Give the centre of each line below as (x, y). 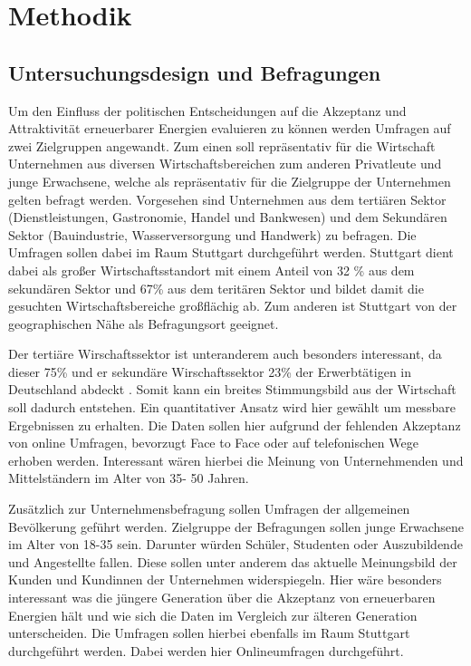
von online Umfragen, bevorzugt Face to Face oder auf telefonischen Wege (213, 443)
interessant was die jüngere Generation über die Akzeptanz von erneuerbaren (222, 598)
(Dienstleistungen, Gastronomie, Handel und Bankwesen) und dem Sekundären (228, 217)
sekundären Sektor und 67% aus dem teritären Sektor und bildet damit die (216, 288)
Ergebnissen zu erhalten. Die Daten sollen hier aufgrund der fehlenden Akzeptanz (235, 425)
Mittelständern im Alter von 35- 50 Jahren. (129, 478)
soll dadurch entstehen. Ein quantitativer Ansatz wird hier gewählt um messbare (232, 407)
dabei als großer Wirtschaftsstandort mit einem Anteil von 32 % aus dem (211, 270)
